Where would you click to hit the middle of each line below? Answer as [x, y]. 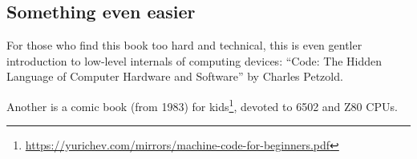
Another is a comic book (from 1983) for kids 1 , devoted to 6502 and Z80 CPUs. [202, 105]
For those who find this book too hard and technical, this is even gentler [184, 45]
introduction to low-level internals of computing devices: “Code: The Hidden [194, 60]
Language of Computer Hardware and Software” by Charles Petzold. [175, 76]
